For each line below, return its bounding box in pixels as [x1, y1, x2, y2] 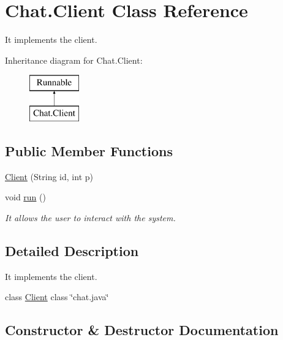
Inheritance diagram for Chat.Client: [5, 53, 143, 66]
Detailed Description [5, 241, 139, 260]
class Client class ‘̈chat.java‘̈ [5, 290, 109, 303]
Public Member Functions [5, 141, 173, 160]
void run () [5, 191, 46, 203]
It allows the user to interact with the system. [5, 211, 176, 224]
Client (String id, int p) [5, 170, 93, 183]
